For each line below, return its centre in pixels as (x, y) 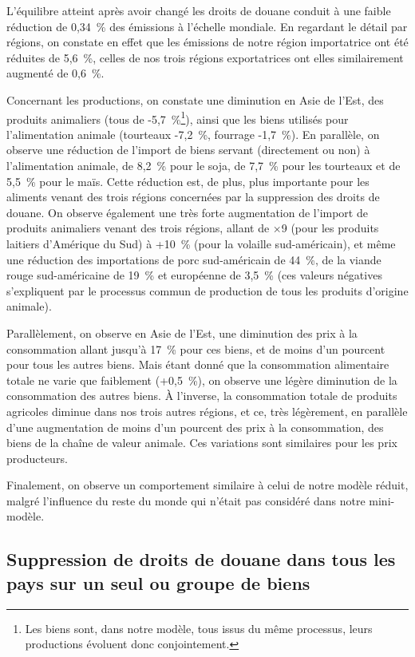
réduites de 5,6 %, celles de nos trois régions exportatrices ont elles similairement (205, 57)
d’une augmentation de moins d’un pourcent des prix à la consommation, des (195, 427)
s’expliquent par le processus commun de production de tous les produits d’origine (207, 290)
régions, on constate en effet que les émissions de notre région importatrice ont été (207, 42)
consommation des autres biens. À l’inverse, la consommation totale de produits (202, 396)
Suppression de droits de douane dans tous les (201, 559)
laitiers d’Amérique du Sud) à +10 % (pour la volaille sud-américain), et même (201, 243)
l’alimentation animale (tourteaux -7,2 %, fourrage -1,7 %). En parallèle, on (193, 134)
